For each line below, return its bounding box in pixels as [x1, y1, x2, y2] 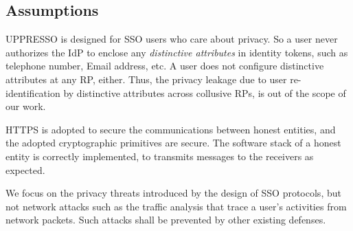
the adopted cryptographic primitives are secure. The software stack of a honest [5, 135, 341, 150]
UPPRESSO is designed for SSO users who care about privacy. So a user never [5, 32, 338, 46]
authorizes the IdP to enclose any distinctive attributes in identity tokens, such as [5, 45, 348, 59]
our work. [5, 99, 46, 113]
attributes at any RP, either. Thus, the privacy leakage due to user [5, 71, 287, 86]
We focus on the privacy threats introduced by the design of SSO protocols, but [5, 186, 341, 200]
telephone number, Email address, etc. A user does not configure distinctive [5, 58, 324, 73]
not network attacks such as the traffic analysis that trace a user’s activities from [5, 199, 347, 213]
